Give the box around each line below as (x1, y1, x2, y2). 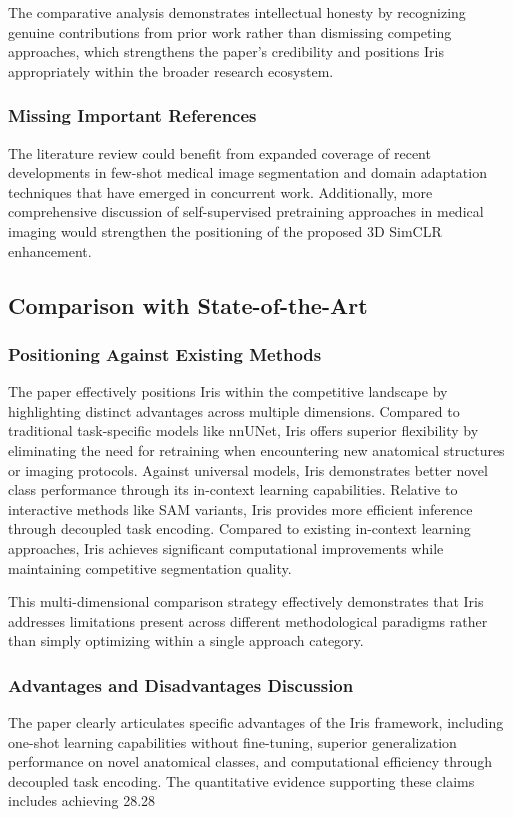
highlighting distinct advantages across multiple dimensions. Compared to (8, 400, 460, 421)
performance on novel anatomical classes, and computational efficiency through (8, 751, 493, 772)
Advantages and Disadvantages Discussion (8, 672, 354, 697)
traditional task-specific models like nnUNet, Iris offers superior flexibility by (8, 420, 479, 441)
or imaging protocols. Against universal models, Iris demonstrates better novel (8, 459, 488, 480)
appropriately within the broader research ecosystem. (8, 60, 334, 81)
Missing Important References (8, 103, 257, 128)
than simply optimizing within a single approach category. (8, 630, 364, 651)
